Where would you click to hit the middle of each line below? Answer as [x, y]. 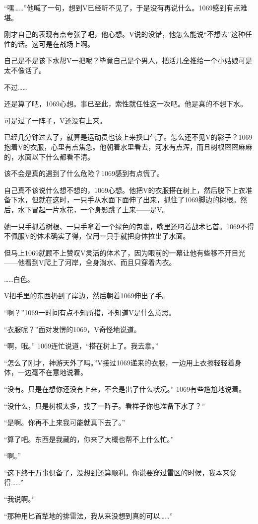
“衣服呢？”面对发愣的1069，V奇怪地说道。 [72, 329]
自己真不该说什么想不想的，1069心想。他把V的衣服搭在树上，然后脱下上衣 [125, 190]
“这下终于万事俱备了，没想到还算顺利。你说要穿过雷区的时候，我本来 [117, 472]
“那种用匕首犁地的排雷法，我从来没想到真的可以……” [88, 515]
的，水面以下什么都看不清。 [49, 156]
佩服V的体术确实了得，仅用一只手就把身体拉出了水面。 [100, 236]
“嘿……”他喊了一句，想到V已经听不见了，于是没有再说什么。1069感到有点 [122, 7]
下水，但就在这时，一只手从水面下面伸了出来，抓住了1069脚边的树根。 [125, 200]
